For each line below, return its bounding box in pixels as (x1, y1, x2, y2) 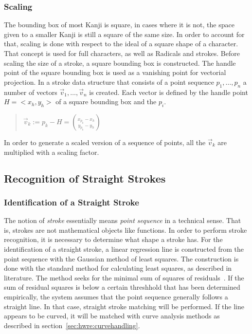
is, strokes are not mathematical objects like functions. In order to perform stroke (4, 224, 247, 235)
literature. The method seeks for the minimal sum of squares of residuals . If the (4, 272, 244, 282)
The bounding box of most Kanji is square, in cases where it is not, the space (4, 19, 234, 30)
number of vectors (4, 87, 57, 97)
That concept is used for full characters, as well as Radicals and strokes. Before (4, 48, 240, 58)
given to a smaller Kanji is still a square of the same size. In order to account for (4, 29, 245, 39)
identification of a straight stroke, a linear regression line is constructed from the (4, 243, 244, 254)
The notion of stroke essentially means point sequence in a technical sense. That (4, 215, 241, 225)
